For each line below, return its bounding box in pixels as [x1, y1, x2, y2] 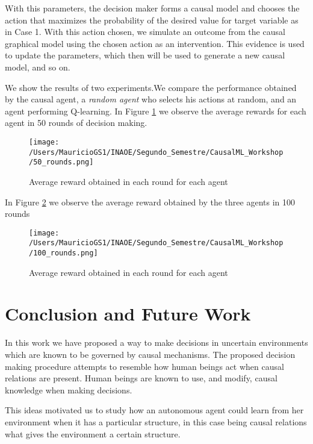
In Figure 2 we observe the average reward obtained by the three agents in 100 [5, 195, 295, 208]
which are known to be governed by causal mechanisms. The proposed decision [5, 348, 296, 360]
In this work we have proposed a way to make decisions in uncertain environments [5, 336, 308, 349]
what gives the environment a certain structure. [5, 427, 181, 440]
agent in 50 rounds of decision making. [5, 116, 147, 129]
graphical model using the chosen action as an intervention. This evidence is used [5, 37, 305, 49]
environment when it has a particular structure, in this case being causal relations [5, 415, 307, 428]
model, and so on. [5, 60, 70, 73]
